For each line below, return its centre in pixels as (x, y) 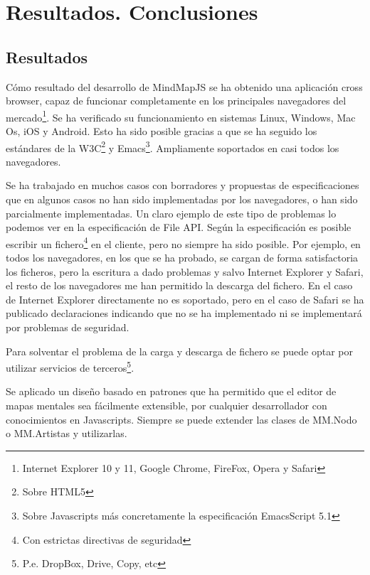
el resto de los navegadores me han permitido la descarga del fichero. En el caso (179, 285)
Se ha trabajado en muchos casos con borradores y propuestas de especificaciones (183, 185)
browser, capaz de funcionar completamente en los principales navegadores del (176, 101)
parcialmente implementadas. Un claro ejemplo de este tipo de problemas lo (171, 213)
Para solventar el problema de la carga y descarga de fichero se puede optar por (179, 351)
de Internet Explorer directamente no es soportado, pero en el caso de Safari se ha (185, 299)
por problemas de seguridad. (68, 327)
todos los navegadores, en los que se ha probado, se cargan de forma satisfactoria (182, 258)
